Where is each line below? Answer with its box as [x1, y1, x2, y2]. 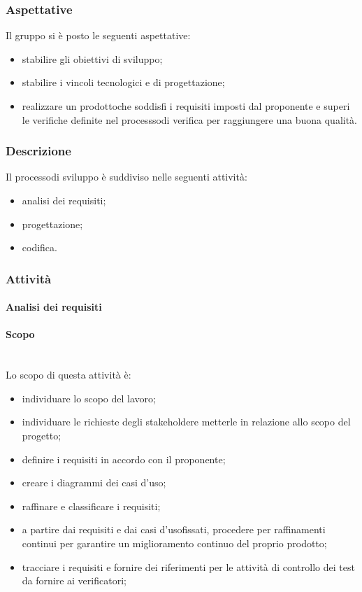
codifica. [22, 240, 57, 255]
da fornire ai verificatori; [22, 573, 126, 588]
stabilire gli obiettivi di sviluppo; [22, 51, 163, 66]
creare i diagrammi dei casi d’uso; [22, 475, 166, 490]
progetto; [22, 428, 61, 442]
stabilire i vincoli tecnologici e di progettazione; [22, 75, 225, 90]
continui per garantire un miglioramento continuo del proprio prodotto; [22, 535, 327, 550]
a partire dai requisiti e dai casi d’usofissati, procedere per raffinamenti [22, 522, 326, 537]
